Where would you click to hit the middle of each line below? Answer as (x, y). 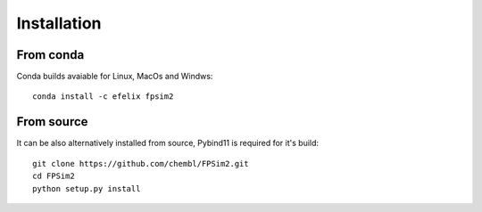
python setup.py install (87, 188)
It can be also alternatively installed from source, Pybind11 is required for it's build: (168, 143)
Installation (59, 23)
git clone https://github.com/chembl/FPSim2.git (141, 163)
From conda (50, 55)
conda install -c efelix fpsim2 (103, 97)
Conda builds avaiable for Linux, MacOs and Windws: (115, 77)
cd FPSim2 (54, 176)
